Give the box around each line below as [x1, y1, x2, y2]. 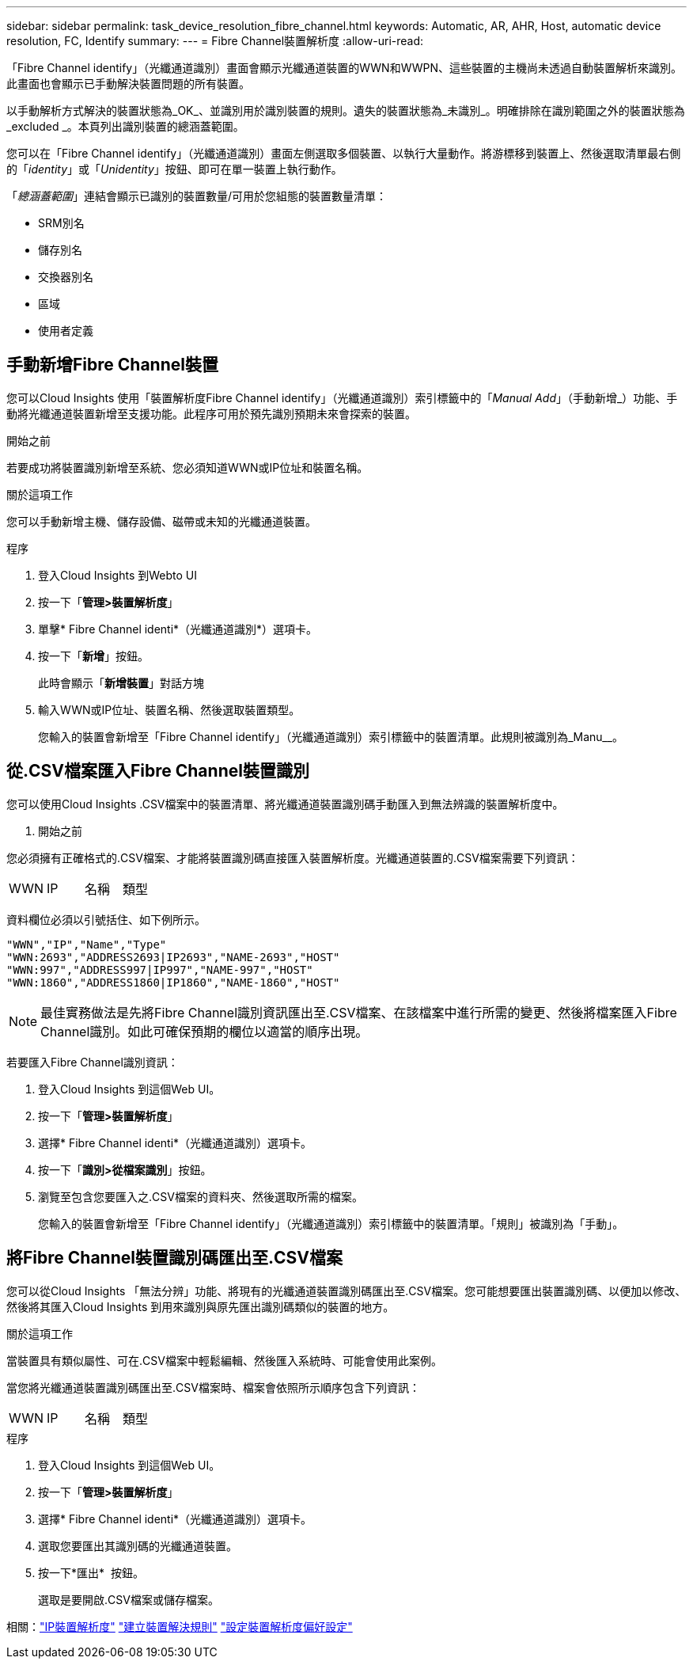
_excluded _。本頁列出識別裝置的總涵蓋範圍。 [6, 120, 244, 133]
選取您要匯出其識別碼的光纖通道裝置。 [38, 1538, 237, 1553]
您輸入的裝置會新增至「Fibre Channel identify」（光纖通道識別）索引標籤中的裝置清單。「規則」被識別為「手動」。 [38, 1216, 624, 1230]
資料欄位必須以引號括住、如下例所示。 [6, 912, 206, 926]
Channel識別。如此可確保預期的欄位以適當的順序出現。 [40, 1023, 369, 1040]
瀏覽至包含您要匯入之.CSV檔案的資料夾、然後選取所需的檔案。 [38, 1189, 363, 1203]
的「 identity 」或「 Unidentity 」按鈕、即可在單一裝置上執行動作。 [6, 162, 343, 176]
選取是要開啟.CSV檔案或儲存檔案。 [38, 1592, 219, 1606]
